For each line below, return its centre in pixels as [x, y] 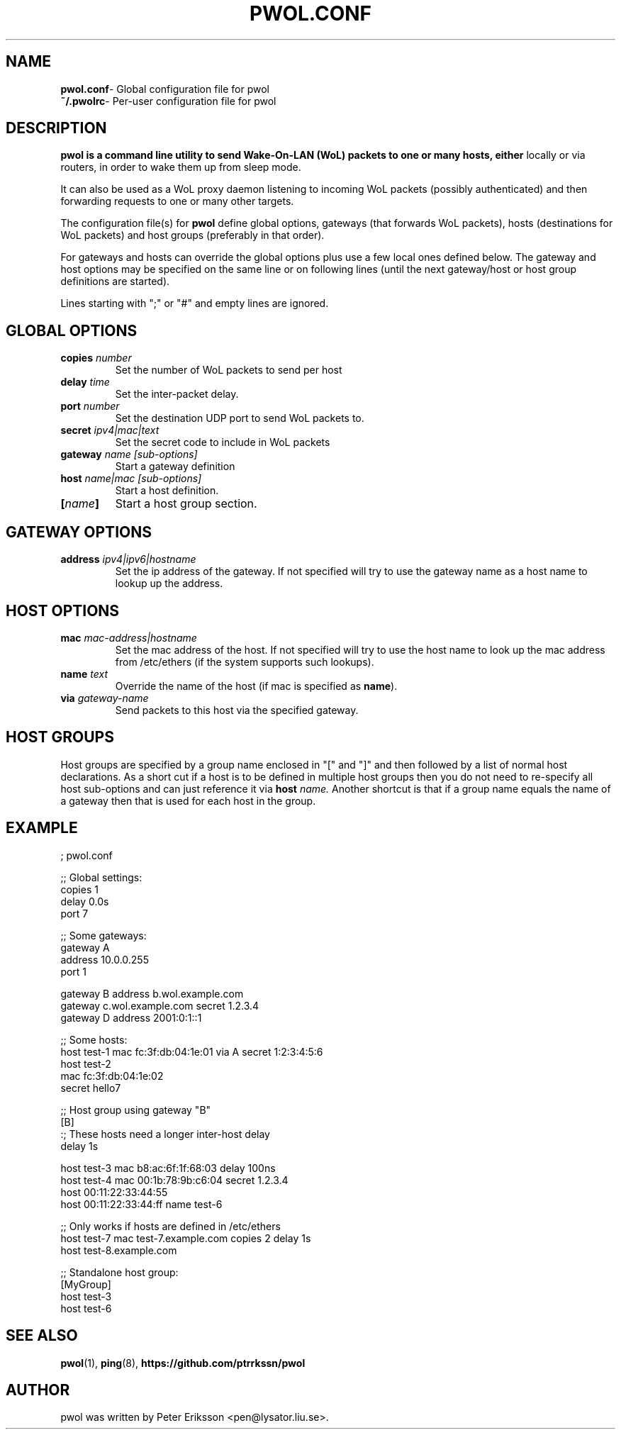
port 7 [74, 913]
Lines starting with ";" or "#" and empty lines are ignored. [195, 303]
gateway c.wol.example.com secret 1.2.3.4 [160, 1005]
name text [84, 674]
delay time [85, 382]
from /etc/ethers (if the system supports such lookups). [245, 661]
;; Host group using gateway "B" [136, 1110]
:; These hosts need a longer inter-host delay [165, 1134]
